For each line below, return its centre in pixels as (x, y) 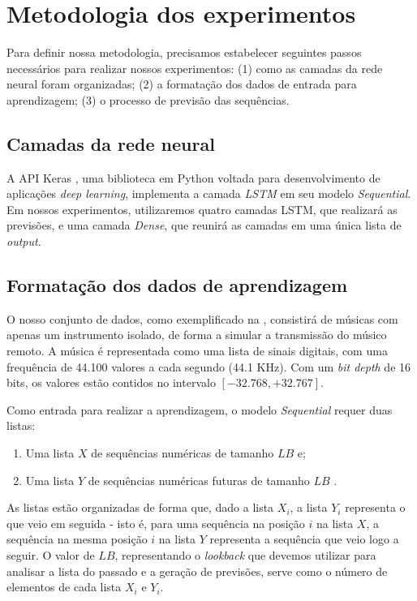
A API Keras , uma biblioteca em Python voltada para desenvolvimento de (193, 177)
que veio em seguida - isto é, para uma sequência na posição (156, 523)
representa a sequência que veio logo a (304, 539)
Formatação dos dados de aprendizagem (177, 285)
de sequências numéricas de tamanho (183, 453)
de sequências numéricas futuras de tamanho (199, 480)
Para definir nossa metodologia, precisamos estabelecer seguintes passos (184, 52)
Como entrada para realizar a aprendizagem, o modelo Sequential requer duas (200, 409)
